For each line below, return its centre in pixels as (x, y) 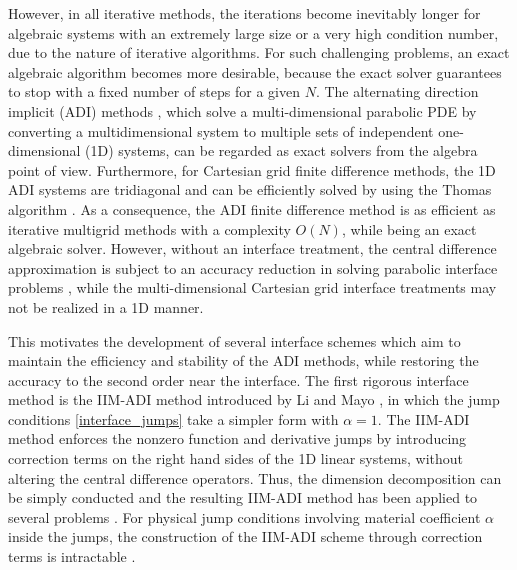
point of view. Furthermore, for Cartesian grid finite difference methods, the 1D (252, 169)
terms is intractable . (72, 556)
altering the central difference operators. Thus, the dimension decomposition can (255, 477)
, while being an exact (409, 228)
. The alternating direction (397, 91)
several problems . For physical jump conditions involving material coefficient (244, 516)
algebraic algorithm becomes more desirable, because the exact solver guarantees (255, 71)
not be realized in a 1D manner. (106, 306)
